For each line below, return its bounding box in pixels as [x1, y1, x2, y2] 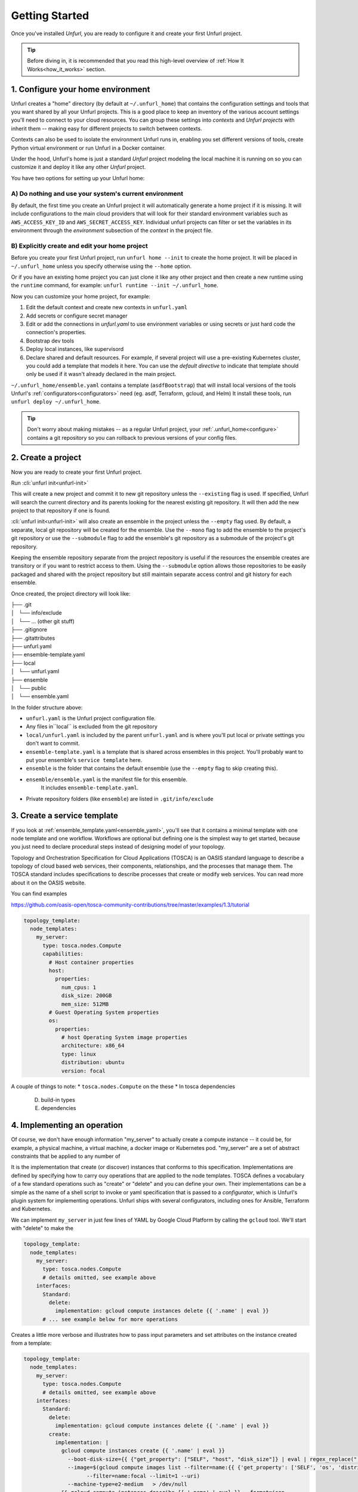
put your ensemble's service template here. [26, 757, 143, 764]
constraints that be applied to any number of [11, 1152, 121, 1160]
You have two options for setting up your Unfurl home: [11, 174, 145, 181]
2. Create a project [11, 452, 82, 463]
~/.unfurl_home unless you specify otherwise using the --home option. [11, 263, 192, 270]
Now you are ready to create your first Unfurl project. [11, 468, 142, 476]
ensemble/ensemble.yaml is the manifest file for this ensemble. [26, 776, 188, 783]
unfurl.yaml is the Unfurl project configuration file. [26, 715, 156, 722]
